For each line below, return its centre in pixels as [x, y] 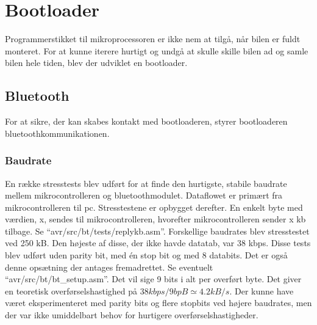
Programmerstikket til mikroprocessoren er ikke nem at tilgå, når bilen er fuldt [153, 39]
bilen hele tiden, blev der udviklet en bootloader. [96, 63]
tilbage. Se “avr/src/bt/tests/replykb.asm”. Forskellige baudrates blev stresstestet [157, 231]
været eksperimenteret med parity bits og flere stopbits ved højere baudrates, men [158, 303]
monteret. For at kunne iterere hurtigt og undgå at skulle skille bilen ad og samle [157, 50]
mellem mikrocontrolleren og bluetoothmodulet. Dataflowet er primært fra [144, 195]
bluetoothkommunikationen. [57, 133]
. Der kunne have [262, 290]
